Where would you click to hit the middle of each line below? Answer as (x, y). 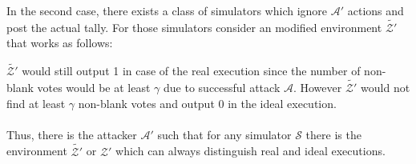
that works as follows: (60, 43)
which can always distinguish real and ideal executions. (250, 151)
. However (317, 88)
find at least (36, 103)
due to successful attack (222, 88)
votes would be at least (94, 88)
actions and (376, 10)
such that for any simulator (224, 134)
